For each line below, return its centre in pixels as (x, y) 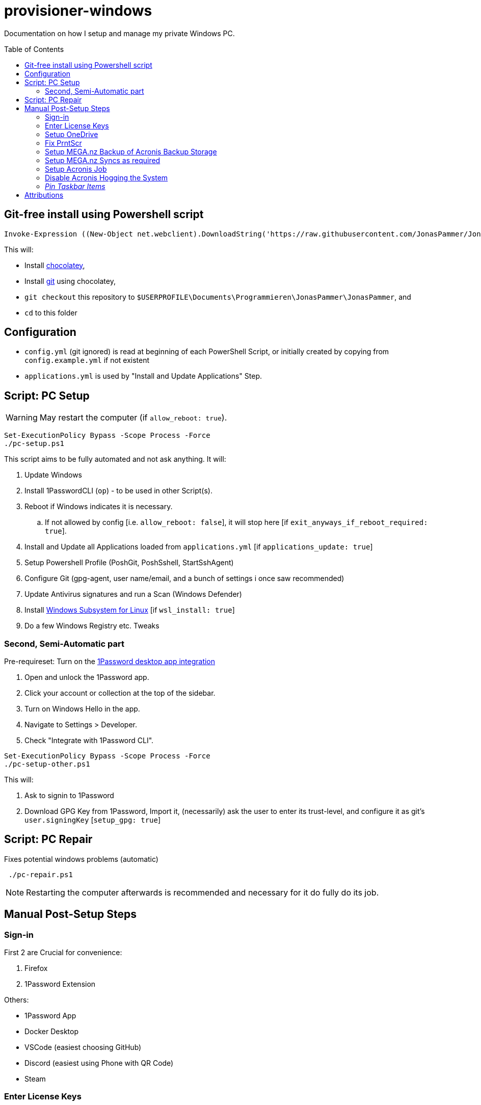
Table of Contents (34, 49)
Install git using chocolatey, (70, 281)
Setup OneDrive (72, 134)
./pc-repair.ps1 (41, 874)
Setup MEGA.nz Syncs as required (103, 160)
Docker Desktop (51, 1032)
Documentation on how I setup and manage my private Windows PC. (119, 33)
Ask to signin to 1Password (69, 796)
